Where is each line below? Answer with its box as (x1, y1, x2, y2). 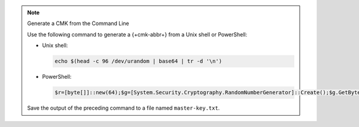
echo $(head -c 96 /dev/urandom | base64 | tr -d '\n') (54, 58, 223, 65)
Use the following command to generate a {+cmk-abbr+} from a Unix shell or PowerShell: (27, 30, 248, 38)
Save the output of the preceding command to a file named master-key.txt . (27, 104, 220, 111)
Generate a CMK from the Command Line (27, 20, 130, 27)
